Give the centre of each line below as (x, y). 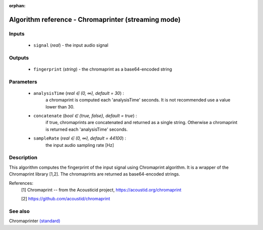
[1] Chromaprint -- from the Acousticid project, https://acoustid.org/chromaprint (101, 190)
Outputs (19, 57)
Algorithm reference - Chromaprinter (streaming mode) (95, 19)
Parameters (23, 82)
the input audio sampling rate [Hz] (80, 145)
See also (19, 212)
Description (23, 158)
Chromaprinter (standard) (35, 221)
